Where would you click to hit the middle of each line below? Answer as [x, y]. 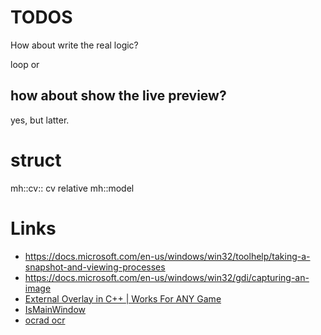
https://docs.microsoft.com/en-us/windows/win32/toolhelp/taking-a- [167, 256]
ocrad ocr [45, 320]
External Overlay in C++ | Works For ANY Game [123, 298]
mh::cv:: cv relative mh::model [72, 188]
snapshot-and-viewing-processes [95, 267]
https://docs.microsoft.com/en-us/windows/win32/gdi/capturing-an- [167, 277]
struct [36, 160]
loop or [25, 64]
